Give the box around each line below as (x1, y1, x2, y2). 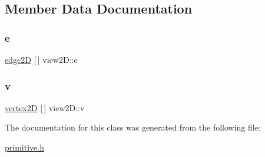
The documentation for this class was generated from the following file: (5, 121, 261, 133)
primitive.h (5, 141, 44, 153)
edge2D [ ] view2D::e (5, 54, 78, 65)
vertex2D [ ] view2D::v (5, 101, 85, 113)
